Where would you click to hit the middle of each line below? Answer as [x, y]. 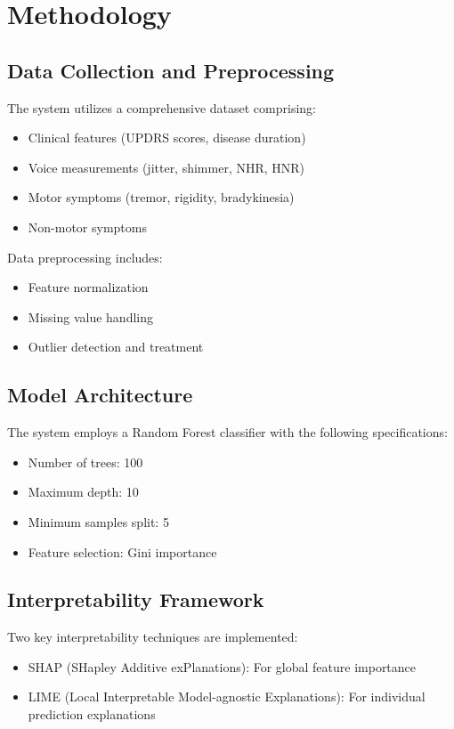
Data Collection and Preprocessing [171, 70]
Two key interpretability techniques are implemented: [153, 637]
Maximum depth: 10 [83, 492]
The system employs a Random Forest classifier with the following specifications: [227, 432]
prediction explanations [92, 714]
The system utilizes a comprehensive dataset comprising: [162, 107]
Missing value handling [90, 316]
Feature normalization [88, 287]
